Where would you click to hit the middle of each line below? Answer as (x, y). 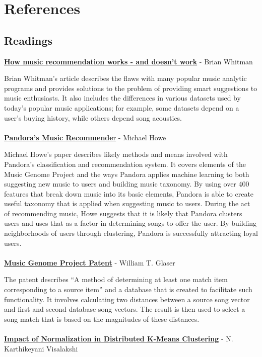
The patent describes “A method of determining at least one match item (116, 279)
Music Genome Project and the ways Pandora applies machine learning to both (127, 174)
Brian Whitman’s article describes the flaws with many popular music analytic (125, 78)
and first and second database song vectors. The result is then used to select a (125, 309)
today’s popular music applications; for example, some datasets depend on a (122, 107)
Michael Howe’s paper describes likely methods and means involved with (116, 154)
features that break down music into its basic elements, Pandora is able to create (129, 193)
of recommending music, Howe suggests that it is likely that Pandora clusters (123, 213)
